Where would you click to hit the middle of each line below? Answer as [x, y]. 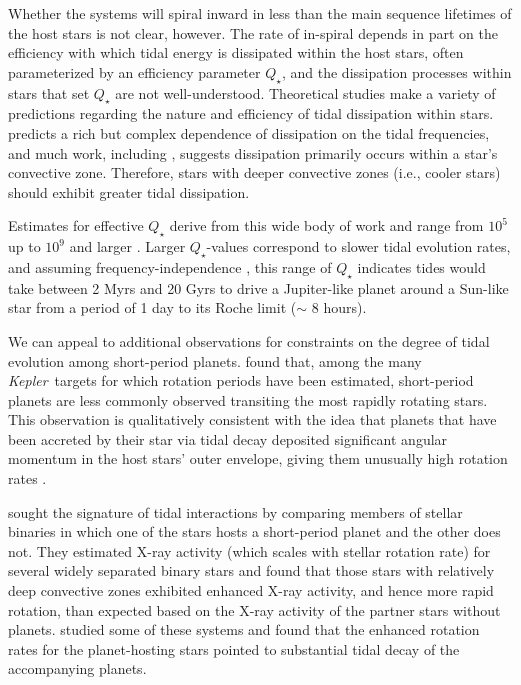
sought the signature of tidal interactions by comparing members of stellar [235, 511]
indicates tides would [421, 266]
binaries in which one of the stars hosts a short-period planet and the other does [254, 531]
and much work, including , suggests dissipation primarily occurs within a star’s [253, 152]
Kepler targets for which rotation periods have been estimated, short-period [241, 380]
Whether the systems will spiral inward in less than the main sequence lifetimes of [260, 13]
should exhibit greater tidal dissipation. [129, 191]
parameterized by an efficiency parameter [134, 71]
